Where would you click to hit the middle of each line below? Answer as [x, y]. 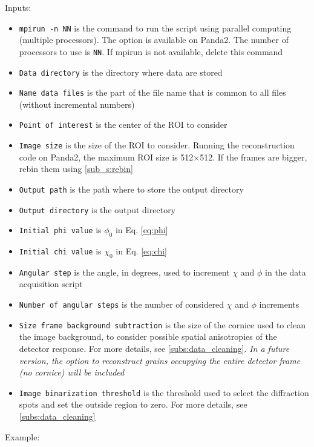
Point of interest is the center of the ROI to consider [123, 124]
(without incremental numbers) [77, 104]
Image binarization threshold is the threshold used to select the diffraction [164, 392]
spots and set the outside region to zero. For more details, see [133, 404]
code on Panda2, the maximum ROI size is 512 [106, 157]
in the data [286, 272]
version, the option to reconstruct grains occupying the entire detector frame [160, 360]
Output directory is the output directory [97, 209]
